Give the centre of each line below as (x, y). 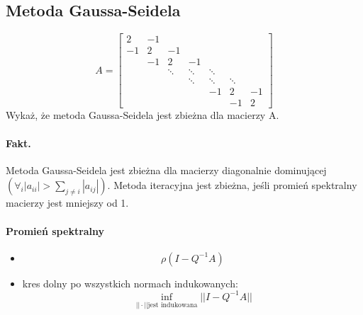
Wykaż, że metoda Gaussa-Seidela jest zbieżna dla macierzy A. (143, 115)
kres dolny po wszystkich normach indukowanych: (130, 283)
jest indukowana (173, 305)
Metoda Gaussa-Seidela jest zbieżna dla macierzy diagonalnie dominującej (166, 170)
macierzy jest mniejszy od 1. (67, 203)
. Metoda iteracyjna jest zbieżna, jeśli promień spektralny (232, 185)
